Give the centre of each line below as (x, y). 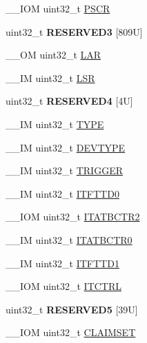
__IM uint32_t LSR (50, 77)
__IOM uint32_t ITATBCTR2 (73, 217)
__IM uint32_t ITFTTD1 (62, 263)
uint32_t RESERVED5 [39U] (72, 309)
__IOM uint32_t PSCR (58, 8)
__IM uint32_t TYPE (55, 124)
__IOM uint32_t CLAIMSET (71, 332)
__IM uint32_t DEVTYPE (66, 147)
